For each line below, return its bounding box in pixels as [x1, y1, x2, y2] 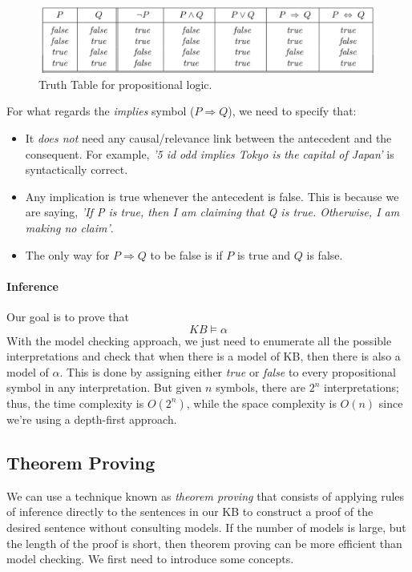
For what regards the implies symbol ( [6, 103, 195, 119]
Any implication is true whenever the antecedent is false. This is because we [25, 187, 399, 204]
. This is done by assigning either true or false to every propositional [59, 363, 396, 380]
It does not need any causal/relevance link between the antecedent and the [25, 130, 392, 146]
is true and [236, 246, 291, 263]
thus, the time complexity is [6, 394, 144, 411]
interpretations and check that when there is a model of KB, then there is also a [6, 348, 401, 365]
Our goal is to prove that [6, 308, 129, 324]
